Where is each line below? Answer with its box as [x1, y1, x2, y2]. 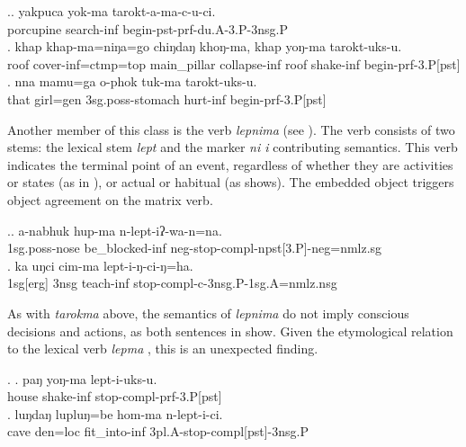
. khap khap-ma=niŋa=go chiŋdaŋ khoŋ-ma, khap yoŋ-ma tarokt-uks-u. [7, 37, 402, 56]
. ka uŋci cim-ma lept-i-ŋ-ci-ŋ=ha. [7, 255, 193, 274]
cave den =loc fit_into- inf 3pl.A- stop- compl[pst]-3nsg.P [7, 422, 309, 441]
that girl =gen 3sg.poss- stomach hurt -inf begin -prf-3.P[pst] [7, 89, 327, 108]
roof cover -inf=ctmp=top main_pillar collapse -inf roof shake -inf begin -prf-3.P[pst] [7, 54, 461, 73]
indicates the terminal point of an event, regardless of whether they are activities [7, 155, 453, 174]
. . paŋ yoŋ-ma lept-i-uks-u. [7, 369, 157, 388]
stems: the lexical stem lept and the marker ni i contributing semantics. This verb [7, 138, 458, 156]
